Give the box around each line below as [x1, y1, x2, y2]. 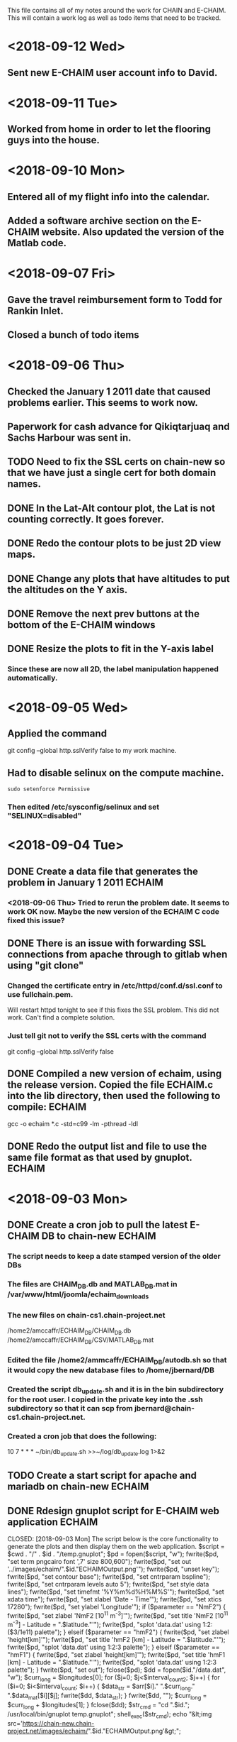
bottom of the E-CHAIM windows [7, 619, 156, 631]
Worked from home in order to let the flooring [7, 123, 211, 136]
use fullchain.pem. [7, 989, 74, 999]
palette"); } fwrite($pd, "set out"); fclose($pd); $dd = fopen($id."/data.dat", [7, 1665, 226, 1674]
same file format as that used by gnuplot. [7, 1151, 192, 1163]
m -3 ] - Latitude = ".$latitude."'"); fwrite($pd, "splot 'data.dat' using [7, 1619, 202, 1628]
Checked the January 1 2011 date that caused [7, 385, 211, 397]
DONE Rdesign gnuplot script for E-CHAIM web [7, 1504, 219, 1517]
